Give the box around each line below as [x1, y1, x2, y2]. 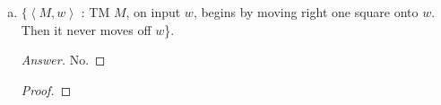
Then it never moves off [21, 20, 151, 39]
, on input [125, 3, 181, 21]
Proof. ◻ [21, 80, 72, 99]
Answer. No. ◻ [21, 50, 106, 69]
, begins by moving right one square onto [193, 3, 419, 21]
